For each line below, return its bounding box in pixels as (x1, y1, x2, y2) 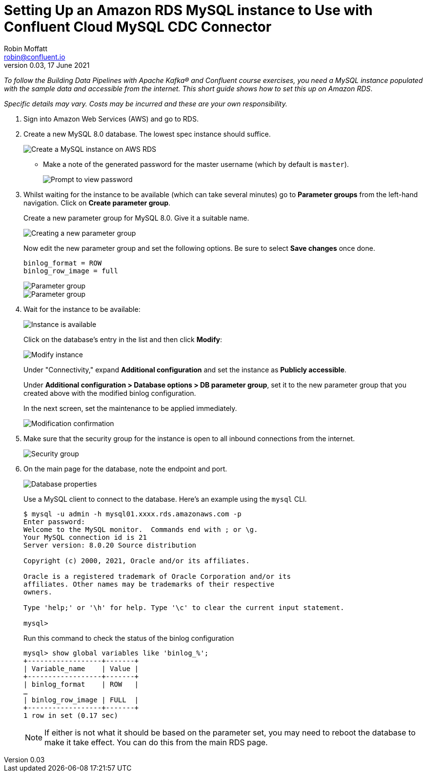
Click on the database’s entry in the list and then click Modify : (23, 335, 222, 344)
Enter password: (23, 517, 85, 526)
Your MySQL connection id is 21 (23, 533, 147, 541)
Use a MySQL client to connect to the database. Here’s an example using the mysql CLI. (23, 494, 307, 503)
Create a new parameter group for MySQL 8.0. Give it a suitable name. (23, 213, 249, 222)
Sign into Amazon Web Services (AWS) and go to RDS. (23, 114, 199, 123)
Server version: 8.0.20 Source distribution (23, 541, 197, 549)
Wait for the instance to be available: (23, 305, 141, 313)
